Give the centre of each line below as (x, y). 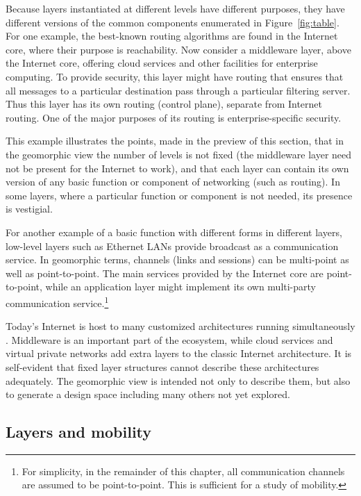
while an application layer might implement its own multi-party (181, 287)
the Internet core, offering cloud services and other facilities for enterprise (162, 63)
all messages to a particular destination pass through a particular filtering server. (178, 90)
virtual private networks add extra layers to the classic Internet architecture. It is (179, 353)
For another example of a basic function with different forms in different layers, (174, 232)
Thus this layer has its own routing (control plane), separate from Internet (164, 104)
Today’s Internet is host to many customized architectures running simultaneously (180, 326)
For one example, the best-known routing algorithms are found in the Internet (172, 36)
